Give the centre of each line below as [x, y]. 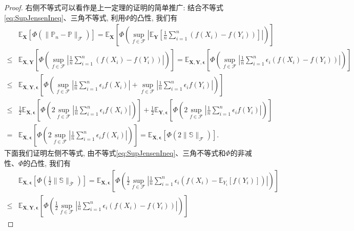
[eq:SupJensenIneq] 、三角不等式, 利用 [65, 17]
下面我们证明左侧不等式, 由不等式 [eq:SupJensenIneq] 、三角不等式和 [115, 153]
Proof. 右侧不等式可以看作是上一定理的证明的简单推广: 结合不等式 [114, 7]
